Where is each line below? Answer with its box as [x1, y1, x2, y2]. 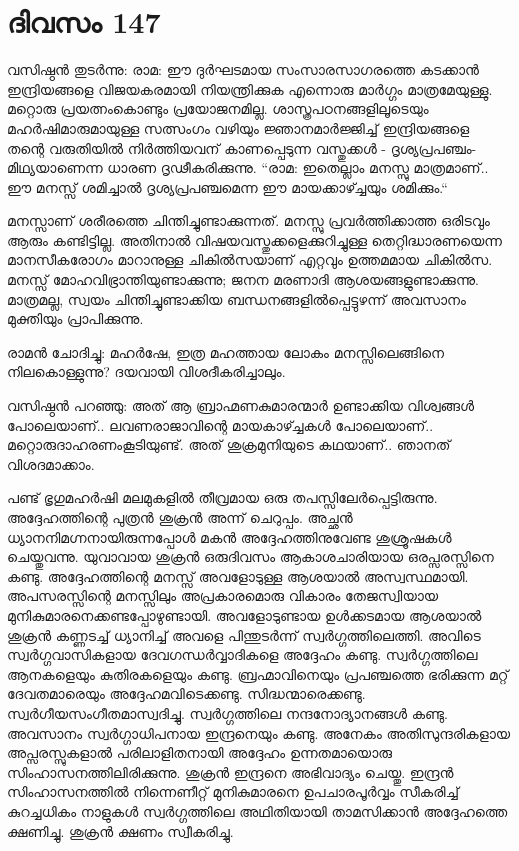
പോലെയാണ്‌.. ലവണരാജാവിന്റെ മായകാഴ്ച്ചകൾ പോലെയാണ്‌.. [7, 414, 434, 435]
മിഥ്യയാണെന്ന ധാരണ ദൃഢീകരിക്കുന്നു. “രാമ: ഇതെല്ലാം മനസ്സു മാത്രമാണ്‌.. [7, 157, 489, 178]
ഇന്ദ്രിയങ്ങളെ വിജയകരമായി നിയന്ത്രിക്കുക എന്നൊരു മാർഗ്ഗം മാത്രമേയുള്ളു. [7, 78, 493, 99]
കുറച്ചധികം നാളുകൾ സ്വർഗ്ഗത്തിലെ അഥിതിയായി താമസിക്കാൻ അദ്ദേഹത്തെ [7, 800, 508, 821]
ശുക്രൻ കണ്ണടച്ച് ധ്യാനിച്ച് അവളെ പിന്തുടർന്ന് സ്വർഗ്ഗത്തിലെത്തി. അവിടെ [7, 624, 481, 645]
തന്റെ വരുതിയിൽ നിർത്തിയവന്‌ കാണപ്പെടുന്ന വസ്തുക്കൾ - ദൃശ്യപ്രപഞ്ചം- [7, 137, 477, 158]
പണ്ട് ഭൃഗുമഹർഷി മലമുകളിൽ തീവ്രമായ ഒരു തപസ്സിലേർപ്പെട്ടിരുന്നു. [7, 487, 438, 508]
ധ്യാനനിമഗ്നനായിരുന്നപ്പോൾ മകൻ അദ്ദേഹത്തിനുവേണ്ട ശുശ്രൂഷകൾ [7, 526, 452, 547]
